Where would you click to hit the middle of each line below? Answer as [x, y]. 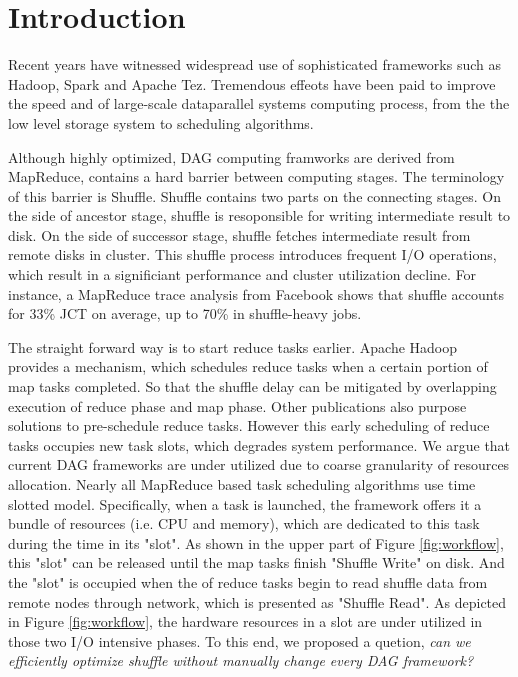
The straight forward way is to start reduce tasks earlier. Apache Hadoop [233, 346]
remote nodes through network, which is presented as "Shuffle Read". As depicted [257, 601]
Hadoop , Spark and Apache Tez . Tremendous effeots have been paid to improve [252, 83]
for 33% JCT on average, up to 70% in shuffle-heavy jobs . [185, 313]
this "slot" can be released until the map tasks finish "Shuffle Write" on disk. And [256, 562]
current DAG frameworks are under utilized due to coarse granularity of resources [259, 464]
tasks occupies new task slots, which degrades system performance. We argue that [259, 444]
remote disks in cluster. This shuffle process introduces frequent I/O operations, [252, 254]
